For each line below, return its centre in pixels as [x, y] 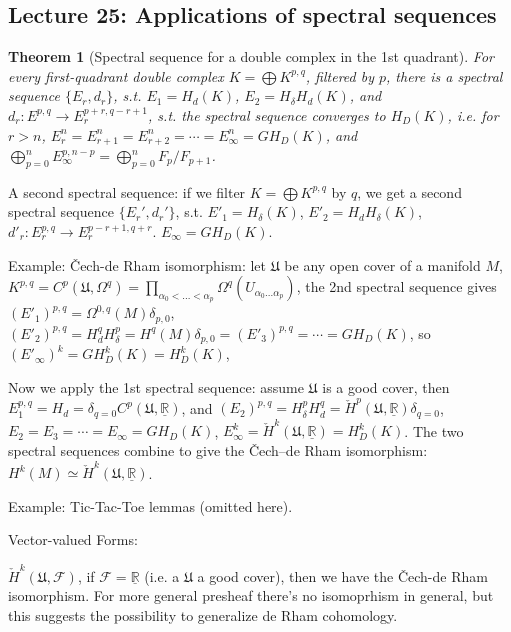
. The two [434, 430]
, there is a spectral [444, 75]
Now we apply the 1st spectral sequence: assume [156, 386]
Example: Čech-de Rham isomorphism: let [137, 264]
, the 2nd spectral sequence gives [396, 286]
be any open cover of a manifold [382, 264]
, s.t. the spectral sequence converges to [267, 114]
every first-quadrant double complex [116, 75]
